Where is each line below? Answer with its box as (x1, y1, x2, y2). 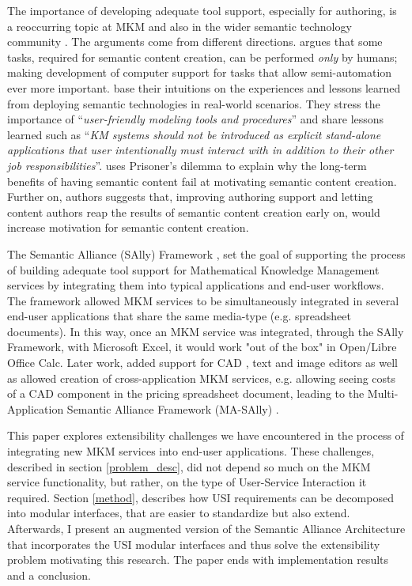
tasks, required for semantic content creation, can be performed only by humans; (7, 48, 398, 65)
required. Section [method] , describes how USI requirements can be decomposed (7, 489, 394, 505)
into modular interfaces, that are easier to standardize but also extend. (7, 505, 350, 521)
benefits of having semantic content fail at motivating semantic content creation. (7, 172, 397, 189)
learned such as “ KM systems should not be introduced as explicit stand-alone (7, 126, 381, 142)
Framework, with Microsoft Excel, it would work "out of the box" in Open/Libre (7, 338, 397, 355)
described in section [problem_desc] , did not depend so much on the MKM (7, 458, 371, 474)
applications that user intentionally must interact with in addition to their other (7, 142, 394, 158)
